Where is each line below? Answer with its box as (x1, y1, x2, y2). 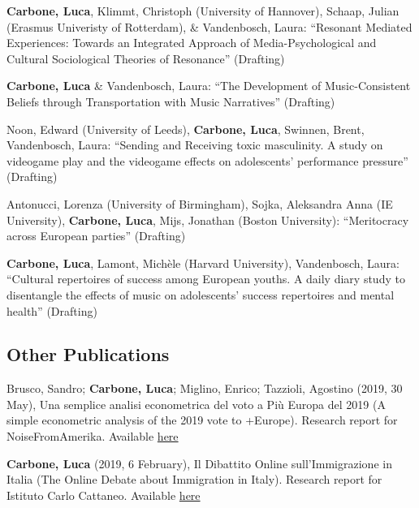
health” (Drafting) (6, 302, 97, 319)
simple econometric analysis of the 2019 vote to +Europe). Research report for (6, 411, 398, 428)
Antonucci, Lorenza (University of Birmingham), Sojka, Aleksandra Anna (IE (6, 195, 393, 212)
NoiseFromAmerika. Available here (6, 428, 179, 445)
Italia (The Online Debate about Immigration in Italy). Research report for (6, 471, 382, 488)
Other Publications (6, 342, 170, 367)
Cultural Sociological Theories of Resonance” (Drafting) (6, 50, 285, 67)
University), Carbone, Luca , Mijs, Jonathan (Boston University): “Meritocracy (6, 211, 409, 228)
